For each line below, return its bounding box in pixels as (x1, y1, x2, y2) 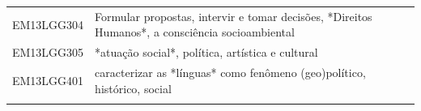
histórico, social (95, 79, 172, 96)
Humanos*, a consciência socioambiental (95, 23, 295, 41)
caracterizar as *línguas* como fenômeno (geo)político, (95, 64, 366, 81)
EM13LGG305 (12, 44, 84, 61)
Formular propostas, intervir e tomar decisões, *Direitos (95, 7, 372, 24)
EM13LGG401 (12, 71, 84, 88)
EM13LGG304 (12, 15, 84, 32)
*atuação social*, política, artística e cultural (95, 44, 318, 61)
